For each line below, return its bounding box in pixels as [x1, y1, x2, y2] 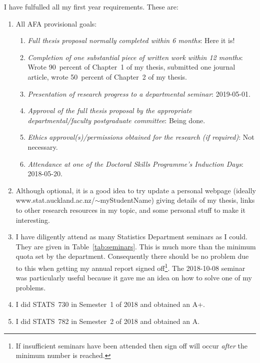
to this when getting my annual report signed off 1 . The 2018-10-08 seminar [15, 261, 245, 273]
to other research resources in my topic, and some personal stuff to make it [15, 204, 245, 215]
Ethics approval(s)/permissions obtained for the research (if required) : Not [27, 132, 254, 142]
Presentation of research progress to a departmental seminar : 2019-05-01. [27, 88, 250, 99]
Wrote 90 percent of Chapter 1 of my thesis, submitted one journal [27, 62, 235, 72]
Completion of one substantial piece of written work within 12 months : [27, 52, 243, 62]
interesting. [15, 214, 50, 225]
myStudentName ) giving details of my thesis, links [100, 195, 255, 205]
